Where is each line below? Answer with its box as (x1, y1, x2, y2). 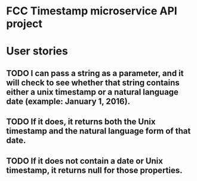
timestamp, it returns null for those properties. (6, 165, 183, 175)
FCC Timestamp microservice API (6, 4, 177, 18)
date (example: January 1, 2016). (6, 96, 130, 106)
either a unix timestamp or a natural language (6, 87, 179, 97)
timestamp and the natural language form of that (6, 126, 191, 136)
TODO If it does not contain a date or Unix (6, 156, 163, 166)
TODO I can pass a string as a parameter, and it (6, 68, 184, 79)
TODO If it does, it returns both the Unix (6, 117, 156, 127)
